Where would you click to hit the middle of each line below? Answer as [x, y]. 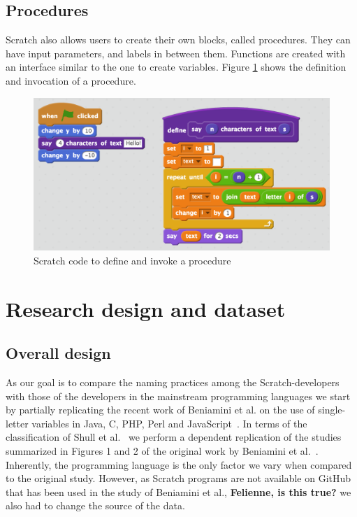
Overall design [58, 353]
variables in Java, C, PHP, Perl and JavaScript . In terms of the [169, 423]
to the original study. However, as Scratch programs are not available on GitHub [178, 478]
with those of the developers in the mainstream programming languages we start [178, 396]
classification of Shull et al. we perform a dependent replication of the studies [174, 437]
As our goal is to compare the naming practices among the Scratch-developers [173, 382]
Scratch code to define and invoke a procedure [132, 260]
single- [332, 410]
